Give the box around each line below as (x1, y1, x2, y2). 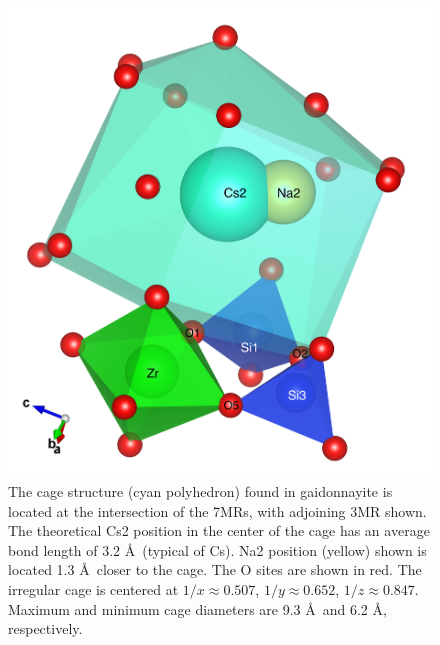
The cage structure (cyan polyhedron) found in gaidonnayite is (8, 480, 393, 501)
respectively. (8, 618, 83, 639)
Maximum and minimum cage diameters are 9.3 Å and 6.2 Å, (8, 598, 387, 619)
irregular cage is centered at (8, 578, 179, 599)
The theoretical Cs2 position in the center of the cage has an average (8, 520, 430, 541)
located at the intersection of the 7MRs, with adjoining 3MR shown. (8, 500, 427, 521)
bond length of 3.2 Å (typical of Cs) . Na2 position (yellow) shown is (8, 539, 427, 560)
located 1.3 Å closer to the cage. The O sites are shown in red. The (8, 559, 422, 580)
